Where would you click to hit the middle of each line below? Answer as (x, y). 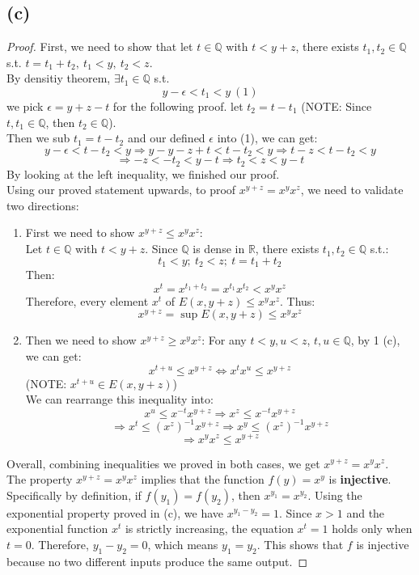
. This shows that (300, 544)
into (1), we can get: (267, 138)
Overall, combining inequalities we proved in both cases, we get (163, 463)
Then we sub (38, 138)
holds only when (372, 528)
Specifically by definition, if (74, 495)
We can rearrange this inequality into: (119, 399)
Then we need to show (81, 340)
